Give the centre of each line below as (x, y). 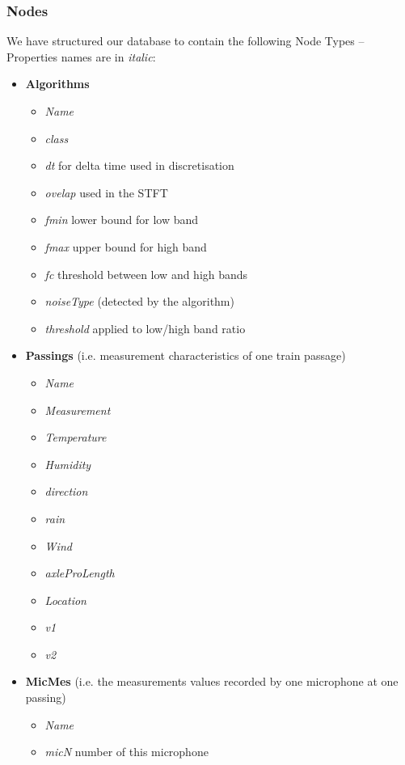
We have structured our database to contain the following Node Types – (186, 41)
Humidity (68, 464)
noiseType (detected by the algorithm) (139, 301)
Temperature (76, 437)
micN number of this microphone (127, 752)
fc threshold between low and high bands (146, 274)
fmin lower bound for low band (122, 220)
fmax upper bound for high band (126, 246)
